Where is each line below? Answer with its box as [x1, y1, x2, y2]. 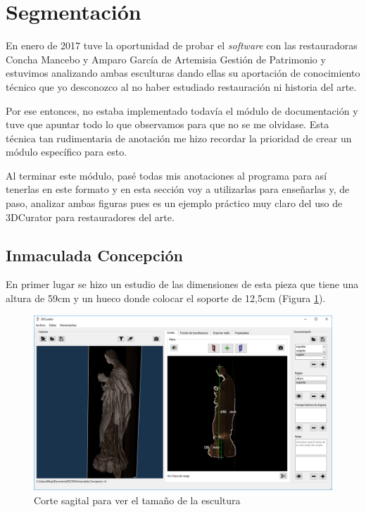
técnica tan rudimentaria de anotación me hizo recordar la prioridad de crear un [6, 130, 352, 145]
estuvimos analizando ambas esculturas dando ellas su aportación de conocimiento [6, 65, 360, 80]
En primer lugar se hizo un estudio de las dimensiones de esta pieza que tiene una [6, 277, 359, 292]
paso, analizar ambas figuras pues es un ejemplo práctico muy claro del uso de [6, 196, 343, 211]
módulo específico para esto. [6, 144, 127, 159]
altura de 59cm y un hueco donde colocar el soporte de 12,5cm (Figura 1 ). [6, 291, 326, 306]
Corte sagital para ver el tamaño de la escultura [34, 492, 241, 507]
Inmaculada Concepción [6, 244, 183, 266]
